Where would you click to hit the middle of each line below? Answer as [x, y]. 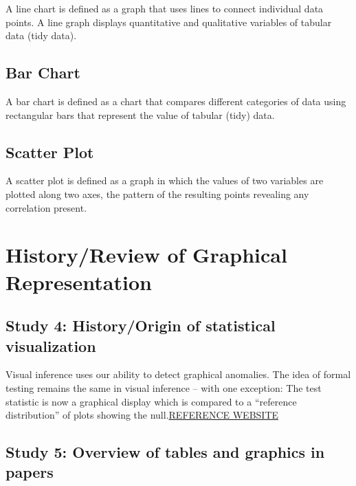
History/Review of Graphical [146, 255]
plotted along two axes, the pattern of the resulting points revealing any [157, 194]
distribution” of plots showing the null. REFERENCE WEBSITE [142, 415]
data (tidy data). [41, 35]
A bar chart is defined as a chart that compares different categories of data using [176, 101]
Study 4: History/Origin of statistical [141, 325]
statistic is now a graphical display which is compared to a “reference [151, 401]
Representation [79, 281]
